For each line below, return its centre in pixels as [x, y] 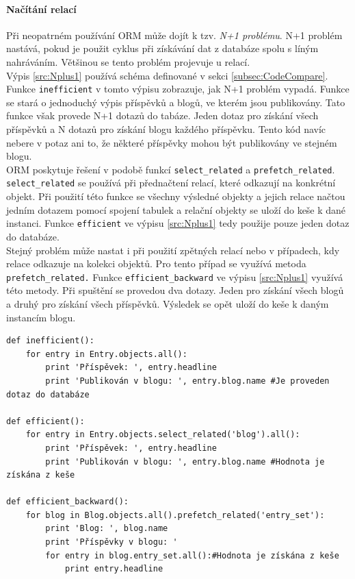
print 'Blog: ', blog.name [107, 529]
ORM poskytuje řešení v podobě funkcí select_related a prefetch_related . [171, 169]
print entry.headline [114, 569]
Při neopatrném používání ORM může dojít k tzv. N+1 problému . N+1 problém [174, 35]
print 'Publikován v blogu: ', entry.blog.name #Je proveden [187, 381]
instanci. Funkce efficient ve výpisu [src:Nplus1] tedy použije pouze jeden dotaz [178, 223]
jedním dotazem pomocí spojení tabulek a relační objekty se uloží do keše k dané [176, 209]
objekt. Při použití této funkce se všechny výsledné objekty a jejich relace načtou [176, 196]
